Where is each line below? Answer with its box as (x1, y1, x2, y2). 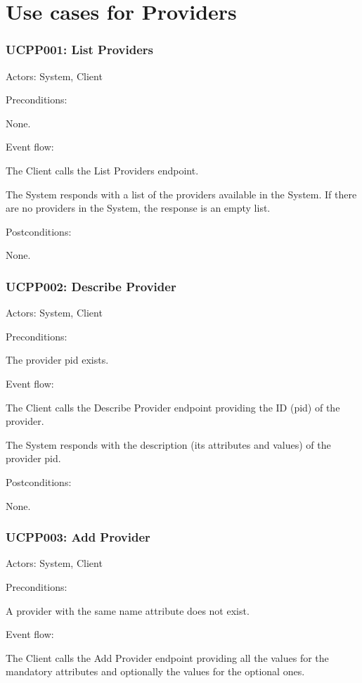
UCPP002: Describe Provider (6, 277, 176, 295)
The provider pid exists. (6, 352, 109, 367)
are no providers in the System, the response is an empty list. (6, 200, 271, 215)
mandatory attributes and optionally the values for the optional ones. (6, 664, 305, 679)
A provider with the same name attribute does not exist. (6, 603, 250, 618)
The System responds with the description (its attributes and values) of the (6, 437, 331, 452)
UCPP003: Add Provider (6, 528, 150, 546)
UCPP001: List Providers (6, 41, 153, 58)
